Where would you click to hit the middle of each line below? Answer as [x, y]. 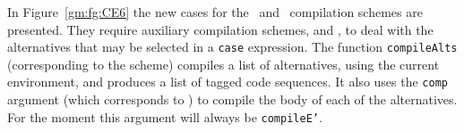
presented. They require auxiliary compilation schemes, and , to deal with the [220, 29]
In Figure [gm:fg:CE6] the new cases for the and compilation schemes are [215, 12]
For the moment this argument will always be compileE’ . [165, 116]
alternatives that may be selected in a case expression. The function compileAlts [232, 47]
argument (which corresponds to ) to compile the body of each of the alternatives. [232, 99]
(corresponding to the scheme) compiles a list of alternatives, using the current [223, 64]
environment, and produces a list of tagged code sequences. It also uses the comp [228, 82]
